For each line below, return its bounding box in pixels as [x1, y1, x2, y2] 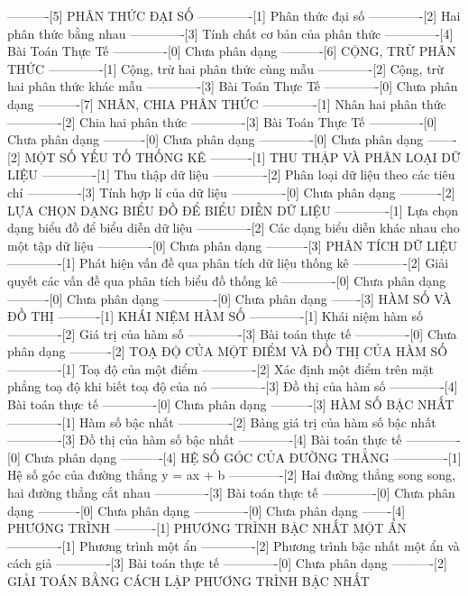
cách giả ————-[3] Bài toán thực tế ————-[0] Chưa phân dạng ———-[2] [7, 554, 447, 573]
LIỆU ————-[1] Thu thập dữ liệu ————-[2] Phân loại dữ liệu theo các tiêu [7, 165, 455, 184]
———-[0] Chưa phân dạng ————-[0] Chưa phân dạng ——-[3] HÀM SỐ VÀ [7, 289, 452, 307]
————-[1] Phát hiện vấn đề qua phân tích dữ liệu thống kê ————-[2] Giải [7, 253, 449, 272]
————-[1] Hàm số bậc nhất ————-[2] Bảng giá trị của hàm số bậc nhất [7, 412, 436, 431]
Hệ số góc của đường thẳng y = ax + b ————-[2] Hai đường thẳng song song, [7, 465, 455, 484]
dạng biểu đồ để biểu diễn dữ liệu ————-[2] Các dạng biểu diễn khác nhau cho [7, 218, 460, 237]
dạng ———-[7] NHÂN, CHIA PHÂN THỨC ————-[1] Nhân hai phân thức [7, 94, 446, 113]
